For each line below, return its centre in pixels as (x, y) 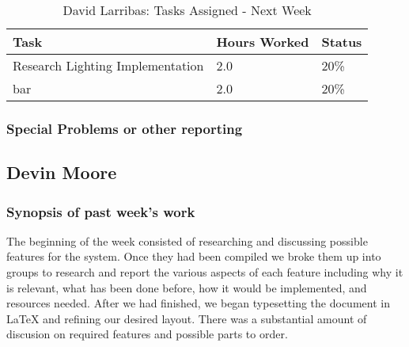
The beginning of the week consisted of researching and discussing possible (187, 240)
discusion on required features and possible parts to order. (147, 334)
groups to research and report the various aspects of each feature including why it (205, 272)
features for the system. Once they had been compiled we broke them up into (194, 256)
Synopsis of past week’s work (101, 211)
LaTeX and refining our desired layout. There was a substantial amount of (187, 318)
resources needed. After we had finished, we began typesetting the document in (198, 303)
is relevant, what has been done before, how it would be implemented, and (187, 287)
